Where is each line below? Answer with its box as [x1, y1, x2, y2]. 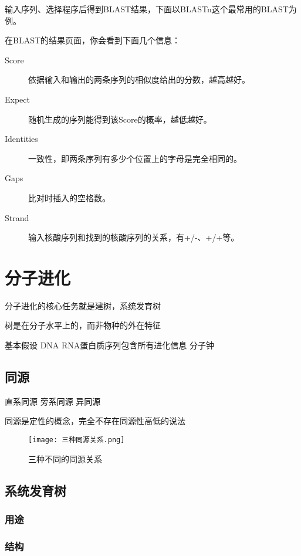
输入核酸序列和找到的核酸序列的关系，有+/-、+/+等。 [28, 231, 239, 243]
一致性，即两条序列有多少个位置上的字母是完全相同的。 [28, 152, 242, 164]
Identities [5, 133, 38, 145]
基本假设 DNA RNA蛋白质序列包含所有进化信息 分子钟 [5, 339, 214, 351]
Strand [5, 211, 29, 223]
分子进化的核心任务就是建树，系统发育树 [5, 299, 161, 311]
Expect [5, 93, 30, 105]
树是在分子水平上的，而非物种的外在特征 [5, 319, 161, 331]
